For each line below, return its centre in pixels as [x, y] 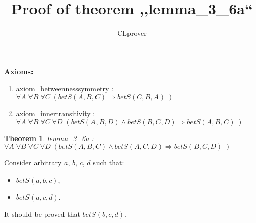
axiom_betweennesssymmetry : [65, 88]
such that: [109, 163]
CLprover [132, 33]
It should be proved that [42, 214]
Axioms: [19, 71]
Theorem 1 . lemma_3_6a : [49, 138]
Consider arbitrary [33, 163]
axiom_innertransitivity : [56, 113]
